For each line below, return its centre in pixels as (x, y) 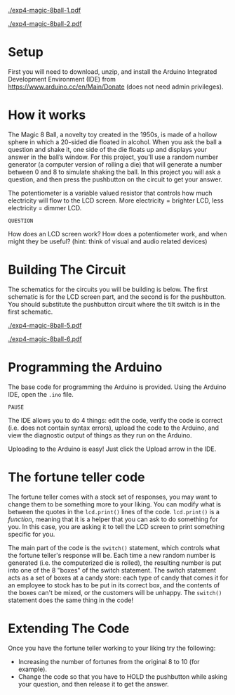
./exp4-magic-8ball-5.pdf (45, 325)
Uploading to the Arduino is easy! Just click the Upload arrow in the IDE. (112, 449)
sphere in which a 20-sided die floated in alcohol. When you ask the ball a (115, 142)
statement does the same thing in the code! (71, 600)
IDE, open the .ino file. (41, 394)
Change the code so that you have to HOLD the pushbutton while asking (122, 676)
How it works (47, 115)
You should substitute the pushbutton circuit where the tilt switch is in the (114, 304)
